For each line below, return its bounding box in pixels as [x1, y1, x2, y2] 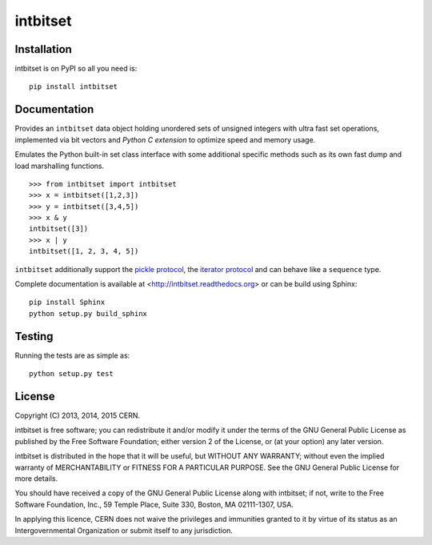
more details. [14, 473, 58, 483]
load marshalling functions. [14, 161, 104, 170]
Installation [14, 42, 72, 56]
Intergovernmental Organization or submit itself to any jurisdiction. [14, 525, 234, 535]
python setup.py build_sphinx [29, 309, 148, 318]
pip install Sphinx [29, 298, 106, 307]
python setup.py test [29, 369, 114, 379]
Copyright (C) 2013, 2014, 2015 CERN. [14, 411, 140, 420]
